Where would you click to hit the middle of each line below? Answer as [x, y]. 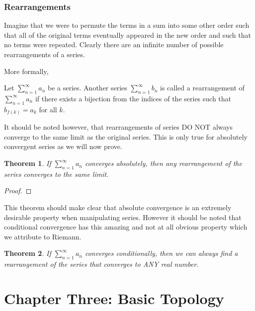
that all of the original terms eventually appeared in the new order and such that [127, 35]
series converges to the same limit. [56, 174]
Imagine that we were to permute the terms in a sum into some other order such [127, 25]
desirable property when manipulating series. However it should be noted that [123, 217]
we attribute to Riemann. [43, 236]
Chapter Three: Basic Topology [114, 298]
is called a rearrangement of [202, 88]
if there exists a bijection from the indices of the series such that [133, 98]
